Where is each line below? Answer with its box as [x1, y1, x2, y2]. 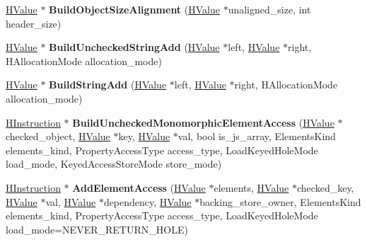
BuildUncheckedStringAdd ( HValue [49, 40, 220, 54]
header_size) [6, 16, 62, 30]
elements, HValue [214, 180, 289, 195]
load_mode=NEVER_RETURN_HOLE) [6, 221, 188, 236]
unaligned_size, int [228, 2, 311, 16]
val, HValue [45, 194, 96, 209]
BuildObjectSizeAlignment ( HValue [49, 2, 220, 16]
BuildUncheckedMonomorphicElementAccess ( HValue [72, 115, 334, 129]
